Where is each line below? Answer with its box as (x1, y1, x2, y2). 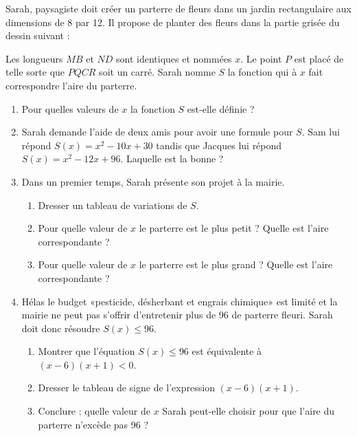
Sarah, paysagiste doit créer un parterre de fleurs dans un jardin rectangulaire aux (5, 1, 352, 15)
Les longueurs (5, 51, 63, 65)
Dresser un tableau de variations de (38, 197, 187, 212)
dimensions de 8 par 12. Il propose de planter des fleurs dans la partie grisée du (5, 14, 340, 29)
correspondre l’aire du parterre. (5, 78, 137, 92)
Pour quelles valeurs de (21, 101, 119, 116)
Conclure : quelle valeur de (38, 404, 151, 418)
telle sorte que (5, 65, 65, 79)
